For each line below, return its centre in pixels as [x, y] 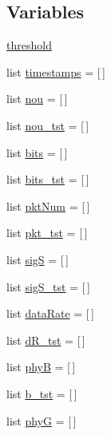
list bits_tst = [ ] [48, 179]
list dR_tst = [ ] [46, 340]
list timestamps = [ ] [56, 71]
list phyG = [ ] [42, 420]
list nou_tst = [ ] [48, 125]
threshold [29, 45]
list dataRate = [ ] [50, 313]
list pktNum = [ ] [48, 206]
